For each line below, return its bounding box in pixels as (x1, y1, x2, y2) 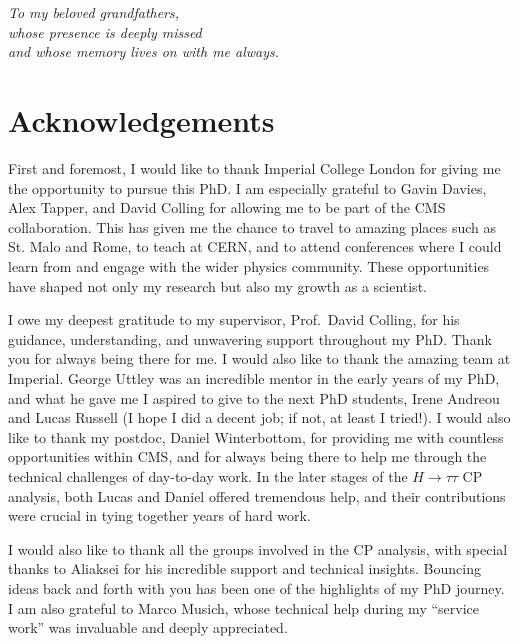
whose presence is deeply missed (8, 21, 202, 42)
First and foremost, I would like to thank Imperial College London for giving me (8, 158, 501, 179)
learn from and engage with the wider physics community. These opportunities (8, 256, 490, 277)
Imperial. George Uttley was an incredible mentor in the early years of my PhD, (8, 368, 500, 389)
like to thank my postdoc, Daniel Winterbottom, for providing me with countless (8, 426, 504, 447)
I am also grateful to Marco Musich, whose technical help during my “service (8, 597, 479, 618)
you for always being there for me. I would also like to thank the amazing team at (8, 348, 511, 369)
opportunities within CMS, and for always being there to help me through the (8, 446, 487, 467)
